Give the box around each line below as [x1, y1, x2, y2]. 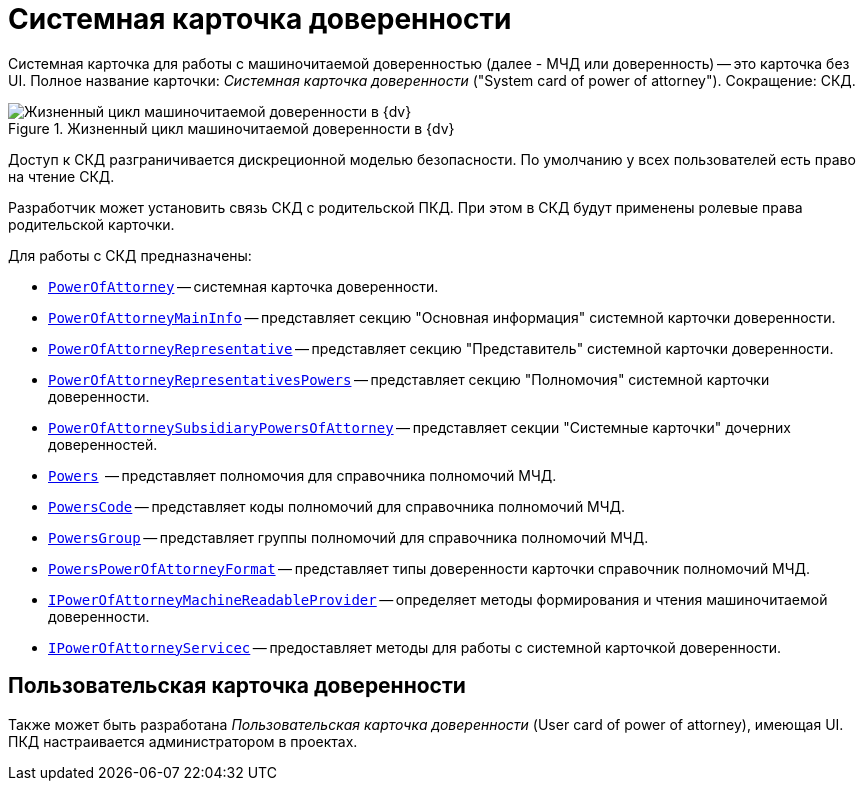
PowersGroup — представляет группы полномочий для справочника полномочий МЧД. [48, 528, 649, 546]
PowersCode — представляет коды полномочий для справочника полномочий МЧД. [48, 497, 626, 515]
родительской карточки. [8, 215, 175, 233]
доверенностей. [48, 435, 158, 453]
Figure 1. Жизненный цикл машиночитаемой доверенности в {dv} [8, 119, 455, 137]
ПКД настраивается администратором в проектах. [8, 732, 358, 750]
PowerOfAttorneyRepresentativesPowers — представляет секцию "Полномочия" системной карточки [48, 370, 770, 388]
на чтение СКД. [8, 167, 115, 185]
